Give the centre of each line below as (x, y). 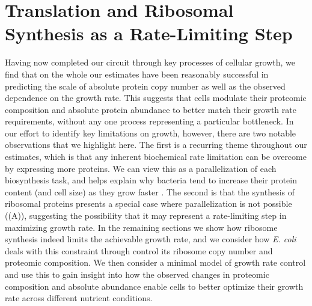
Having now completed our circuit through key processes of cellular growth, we (150, 62)
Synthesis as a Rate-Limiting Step (149, 33)
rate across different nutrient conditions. (79, 298)
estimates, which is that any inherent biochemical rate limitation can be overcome (156, 157)
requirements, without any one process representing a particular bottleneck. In (149, 121)
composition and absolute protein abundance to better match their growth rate (151, 109)
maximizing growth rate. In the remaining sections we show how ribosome (141, 227)
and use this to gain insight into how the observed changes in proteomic (137, 274)
